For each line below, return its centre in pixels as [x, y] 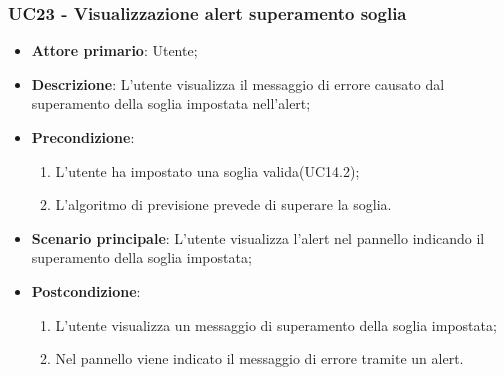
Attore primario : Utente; [114, 50]
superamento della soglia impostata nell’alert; [171, 103]
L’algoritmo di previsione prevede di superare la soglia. [223, 204]
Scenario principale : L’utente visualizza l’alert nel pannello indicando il [258, 237]
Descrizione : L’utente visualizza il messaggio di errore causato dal [238, 83]
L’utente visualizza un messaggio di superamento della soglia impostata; [276, 324]
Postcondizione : [86, 290]
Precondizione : [83, 137]
